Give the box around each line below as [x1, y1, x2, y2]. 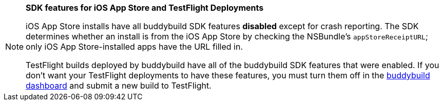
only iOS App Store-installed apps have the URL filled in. [26, 41, 243, 52]
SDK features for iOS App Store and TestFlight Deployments [26, 3, 264, 13]
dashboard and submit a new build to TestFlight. [26, 80, 211, 91]
